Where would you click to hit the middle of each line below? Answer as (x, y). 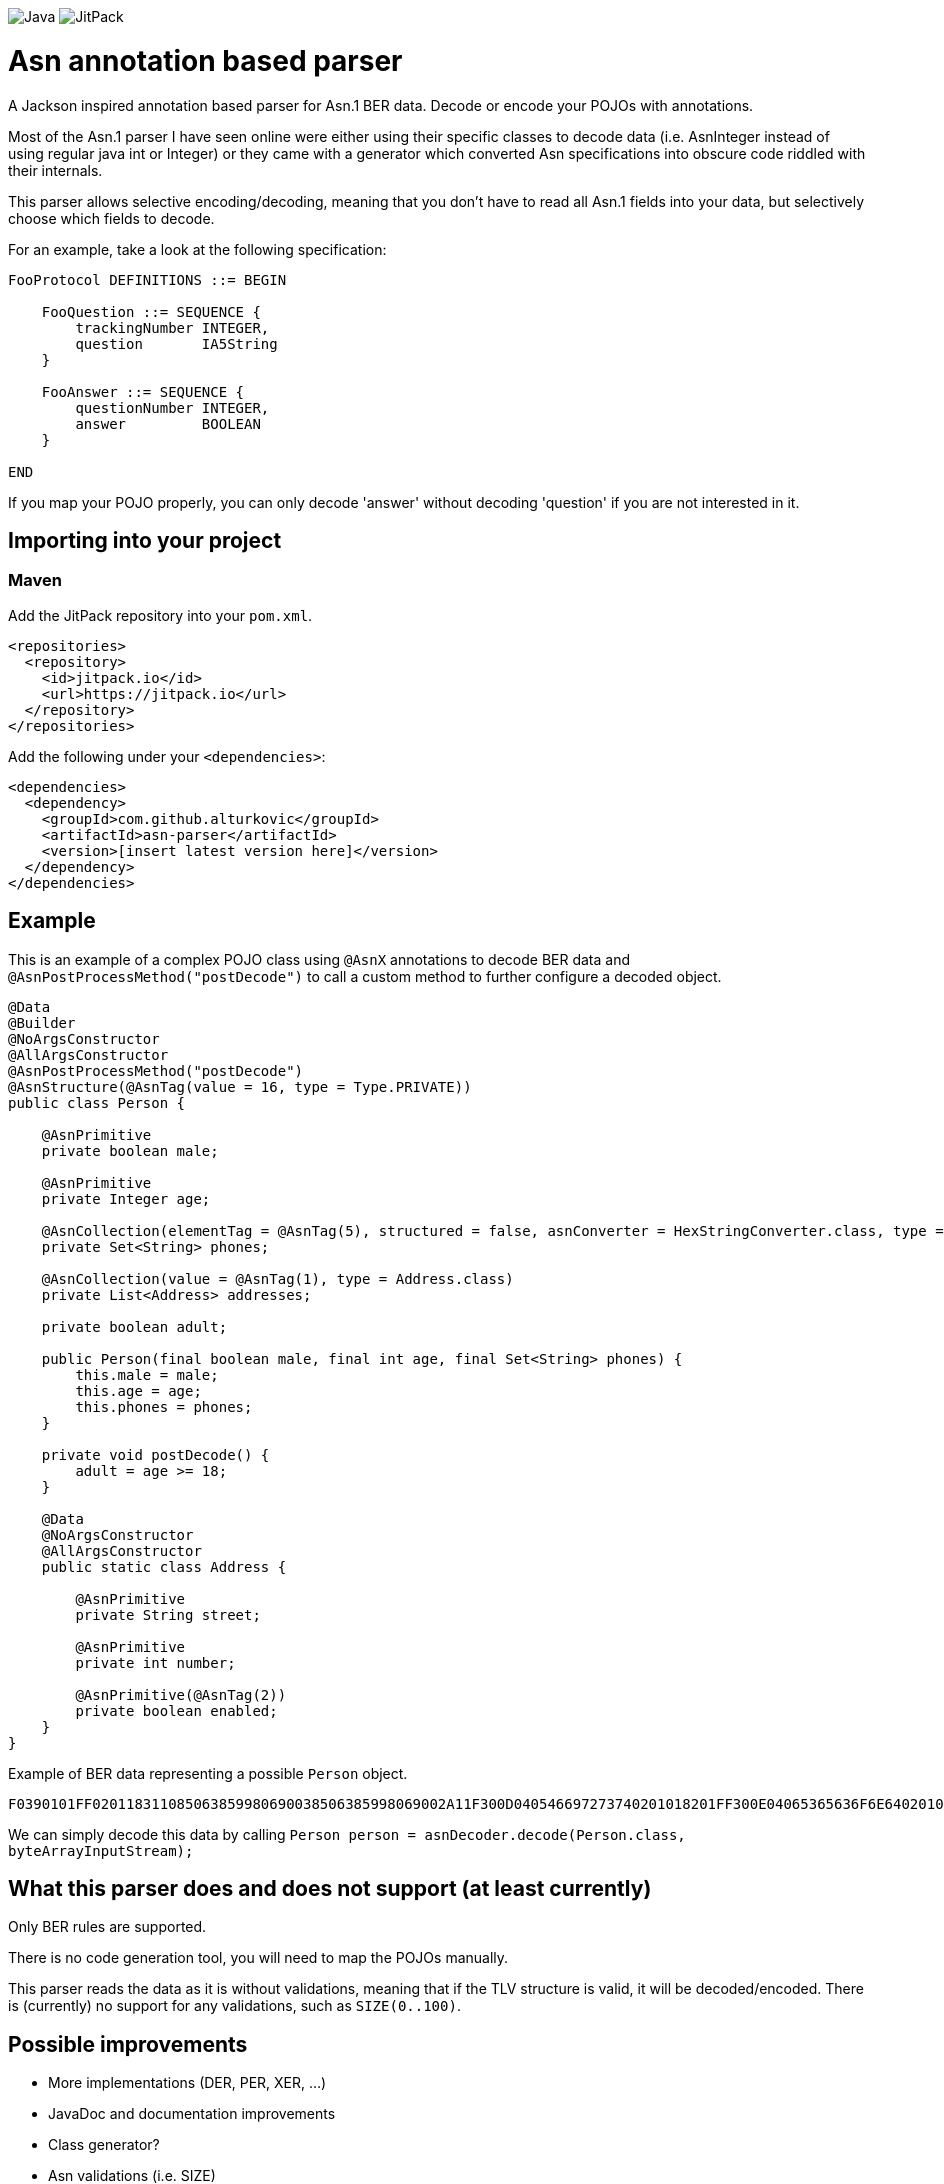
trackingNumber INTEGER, (172, 327)
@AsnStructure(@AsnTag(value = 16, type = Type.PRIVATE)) (240, 1086)
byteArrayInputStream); (101, 1850)
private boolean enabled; (176, 1710)
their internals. (55, 170)
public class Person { (97, 1102)
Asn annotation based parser (205, 60)
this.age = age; (138, 1390)
